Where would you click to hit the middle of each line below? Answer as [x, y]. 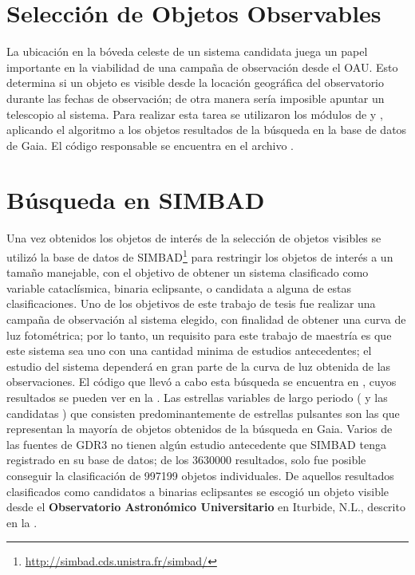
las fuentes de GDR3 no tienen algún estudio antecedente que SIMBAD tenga [196, 444]
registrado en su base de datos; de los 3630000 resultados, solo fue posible [186, 460]
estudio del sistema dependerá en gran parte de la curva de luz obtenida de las [199, 366]
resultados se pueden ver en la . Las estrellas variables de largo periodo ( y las [197, 397]
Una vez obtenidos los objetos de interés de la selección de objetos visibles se [194, 238]
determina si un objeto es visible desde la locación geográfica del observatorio [196, 83]
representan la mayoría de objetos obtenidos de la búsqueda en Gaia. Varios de [200, 429]
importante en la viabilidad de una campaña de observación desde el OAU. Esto [202, 67]
